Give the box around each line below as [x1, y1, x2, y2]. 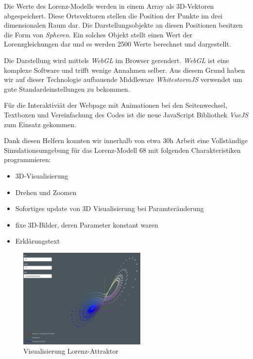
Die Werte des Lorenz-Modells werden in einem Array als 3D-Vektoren [4, 1, 214, 11]
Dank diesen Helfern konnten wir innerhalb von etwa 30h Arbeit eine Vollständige [4, 135, 248, 146]
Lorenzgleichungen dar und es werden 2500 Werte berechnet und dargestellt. [4, 39, 231, 49]
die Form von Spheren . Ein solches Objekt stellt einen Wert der [4, 29, 192, 39]
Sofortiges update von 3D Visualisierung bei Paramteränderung [15, 203, 204, 213]
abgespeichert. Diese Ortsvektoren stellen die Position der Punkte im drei [4, 10, 222, 20]
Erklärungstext [15, 236, 60, 246]
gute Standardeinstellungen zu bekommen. [4, 83, 130, 94]
